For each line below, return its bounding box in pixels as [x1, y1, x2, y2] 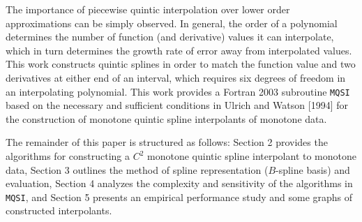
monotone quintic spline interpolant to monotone [147, 149, 357, 163]
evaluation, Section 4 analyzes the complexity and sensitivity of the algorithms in [6, 176, 353, 191]
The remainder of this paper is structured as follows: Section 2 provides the [6, 135, 328, 149]
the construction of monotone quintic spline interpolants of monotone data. [6, 111, 327, 126]
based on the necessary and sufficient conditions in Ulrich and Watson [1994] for [6, 98, 348, 112]
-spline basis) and [276, 162, 350, 177]
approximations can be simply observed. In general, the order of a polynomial [6, 15, 338, 30]
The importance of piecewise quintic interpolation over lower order [6, 2, 290, 16]
